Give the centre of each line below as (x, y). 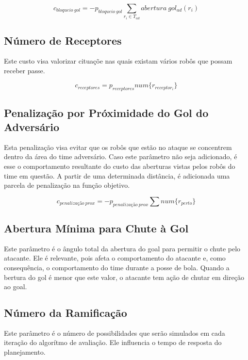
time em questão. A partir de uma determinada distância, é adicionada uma (117, 175)
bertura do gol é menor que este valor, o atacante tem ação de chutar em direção (124, 277)
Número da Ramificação (66, 313)
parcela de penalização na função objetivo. (67, 185)
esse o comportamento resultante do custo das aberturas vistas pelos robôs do (120, 166)
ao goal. (16, 286)
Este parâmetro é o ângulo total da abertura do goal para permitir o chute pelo (122, 248)
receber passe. (25, 70)
